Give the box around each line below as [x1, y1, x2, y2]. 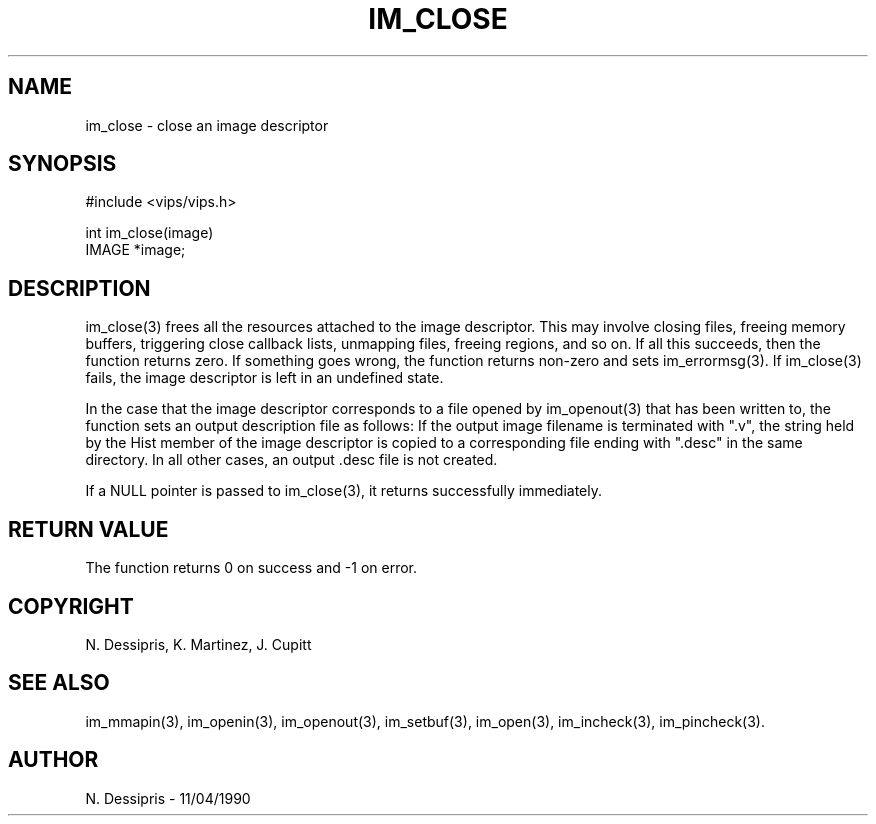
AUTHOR [8, 747, 99, 773]
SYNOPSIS [8, 151, 117, 177]
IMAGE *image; [85, 241, 186, 259]
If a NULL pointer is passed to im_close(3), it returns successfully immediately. [85, 482, 602, 500]
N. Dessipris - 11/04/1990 [85, 789, 251, 807]
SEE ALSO [8, 670, 110, 696]
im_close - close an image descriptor [85, 116, 329, 134]
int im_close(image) [85, 224, 214, 242]
